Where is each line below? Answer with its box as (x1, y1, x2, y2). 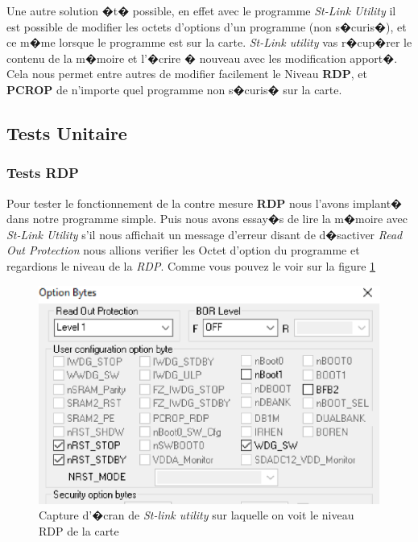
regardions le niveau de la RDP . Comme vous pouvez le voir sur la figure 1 (6, 257, 376, 274)
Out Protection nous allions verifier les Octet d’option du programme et (6, 242, 360, 259)
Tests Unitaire (6, 120, 127, 145)
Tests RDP (6, 163, 79, 183)
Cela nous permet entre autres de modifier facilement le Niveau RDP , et (6, 65, 367, 82)
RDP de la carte (39, 522, 119, 539)
